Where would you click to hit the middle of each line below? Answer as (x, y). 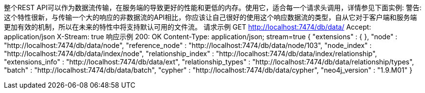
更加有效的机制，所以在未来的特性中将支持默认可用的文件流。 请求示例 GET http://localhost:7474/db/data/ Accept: (188, 27)
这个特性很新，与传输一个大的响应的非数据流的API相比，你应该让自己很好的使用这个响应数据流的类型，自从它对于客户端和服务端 (211, 17)
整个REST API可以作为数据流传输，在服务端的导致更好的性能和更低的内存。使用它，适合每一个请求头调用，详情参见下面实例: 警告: (213, 8)
